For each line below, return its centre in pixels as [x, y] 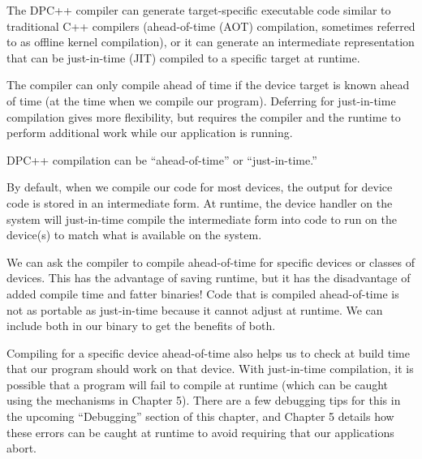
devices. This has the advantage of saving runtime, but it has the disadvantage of [209, 278]
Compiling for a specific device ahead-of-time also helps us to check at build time [208, 352]
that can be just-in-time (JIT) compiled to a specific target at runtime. [183, 57]
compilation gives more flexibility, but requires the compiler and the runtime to [204, 116]
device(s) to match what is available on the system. [134, 235]
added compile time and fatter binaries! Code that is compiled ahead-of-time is [203, 293]
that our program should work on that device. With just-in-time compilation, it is [210, 369]
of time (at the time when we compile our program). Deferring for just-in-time [201, 100]
